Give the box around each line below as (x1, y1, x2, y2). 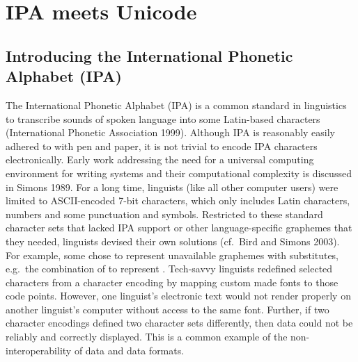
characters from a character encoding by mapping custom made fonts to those (6, 274, 338, 289)
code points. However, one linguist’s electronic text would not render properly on (6, 288, 351, 303)
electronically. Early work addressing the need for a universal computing (6, 152, 314, 167)
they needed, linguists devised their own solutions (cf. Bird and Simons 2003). (6, 233, 340, 248)
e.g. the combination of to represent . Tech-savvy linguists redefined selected (6, 261, 333, 276)
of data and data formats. (74, 343, 185, 357)
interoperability (6, 343, 72, 357)
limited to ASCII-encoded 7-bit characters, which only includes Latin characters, (6, 193, 350, 208)
